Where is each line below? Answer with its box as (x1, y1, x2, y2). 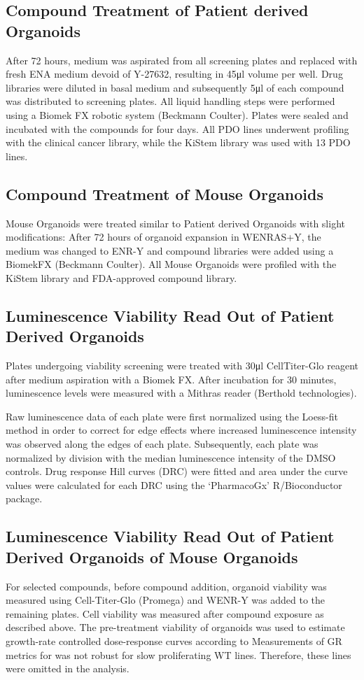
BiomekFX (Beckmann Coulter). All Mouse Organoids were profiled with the (6, 257, 337, 271)
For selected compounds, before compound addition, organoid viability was (6, 579, 327, 593)
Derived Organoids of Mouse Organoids (6, 546, 298, 567)
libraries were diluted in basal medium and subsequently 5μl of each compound (6, 80, 344, 94)
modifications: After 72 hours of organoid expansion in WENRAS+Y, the (6, 229, 321, 244)
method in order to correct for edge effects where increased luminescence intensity (6, 423, 357, 437)
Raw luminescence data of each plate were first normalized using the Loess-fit (6, 409, 338, 423)
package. (6, 491, 43, 506)
